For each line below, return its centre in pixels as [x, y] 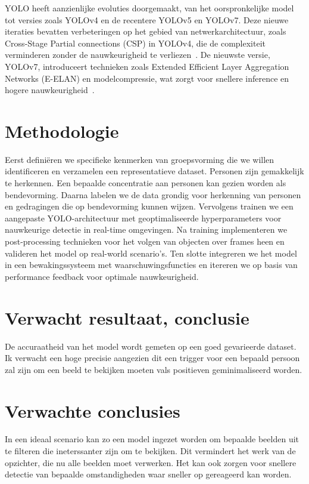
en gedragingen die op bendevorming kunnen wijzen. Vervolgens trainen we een [149, 206]
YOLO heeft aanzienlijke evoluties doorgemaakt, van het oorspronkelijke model [149, 8]
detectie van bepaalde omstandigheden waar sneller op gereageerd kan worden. [148, 474]
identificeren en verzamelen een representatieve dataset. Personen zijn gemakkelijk [154, 171]
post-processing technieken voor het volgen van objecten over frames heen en [145, 241]
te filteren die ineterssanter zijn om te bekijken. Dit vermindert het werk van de [150, 451]
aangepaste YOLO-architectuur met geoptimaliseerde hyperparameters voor [143, 218]
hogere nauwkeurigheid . [50, 90]
